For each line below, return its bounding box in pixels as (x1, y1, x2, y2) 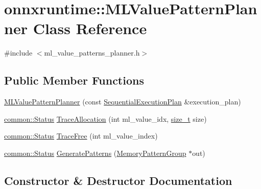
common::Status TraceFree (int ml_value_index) (4, 130, 158, 141)
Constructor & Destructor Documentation (4, 172, 232, 188)
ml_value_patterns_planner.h (44, 47, 140, 58)
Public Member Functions (4, 72, 144, 88)
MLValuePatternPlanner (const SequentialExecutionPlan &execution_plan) (4, 96, 241, 107)
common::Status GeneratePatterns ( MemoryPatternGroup (4, 147, 186, 158)
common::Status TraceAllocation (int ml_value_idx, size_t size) (4, 113, 207, 124)
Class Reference (33, 18, 147, 39)
